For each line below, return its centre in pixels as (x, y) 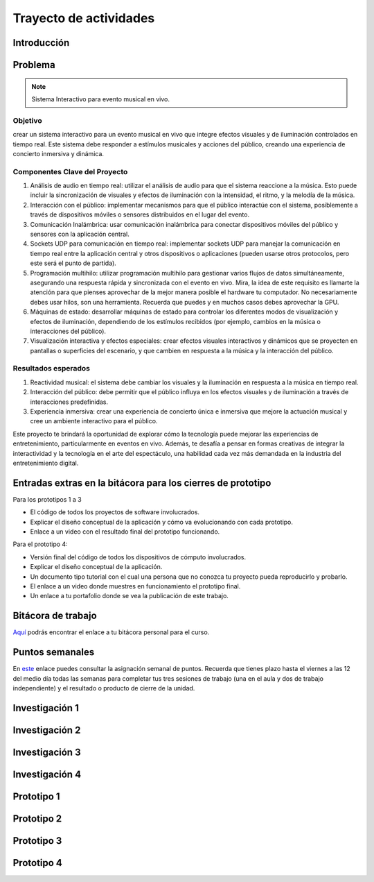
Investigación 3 (47, 752)
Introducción (41, 43)
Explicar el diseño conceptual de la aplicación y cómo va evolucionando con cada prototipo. (162, 522)
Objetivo (28, 120)
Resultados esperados (51, 368)
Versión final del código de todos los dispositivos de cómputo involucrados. (138, 557)
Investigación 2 (47, 730)
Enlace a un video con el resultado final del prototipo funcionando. (125, 532)
